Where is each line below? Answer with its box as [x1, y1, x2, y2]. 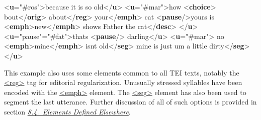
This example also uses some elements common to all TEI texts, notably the [4, 67, 239, 77]
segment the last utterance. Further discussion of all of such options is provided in [4, 96, 257, 107]
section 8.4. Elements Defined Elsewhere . [4, 106, 131, 116]
